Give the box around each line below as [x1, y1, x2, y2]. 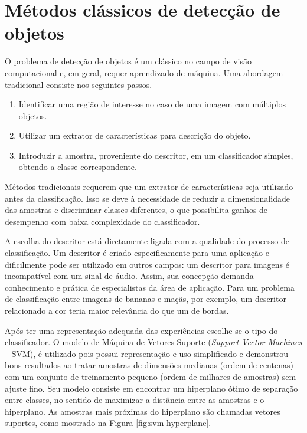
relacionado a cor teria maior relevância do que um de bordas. [5, 304, 229, 316]
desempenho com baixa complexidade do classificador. [5, 215, 200, 227]
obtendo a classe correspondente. [18, 160, 137, 173]
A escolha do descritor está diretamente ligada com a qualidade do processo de [5, 235, 289, 247]
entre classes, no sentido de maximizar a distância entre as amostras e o [5, 393, 264, 406]
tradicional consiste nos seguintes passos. [5, 78, 152, 90]
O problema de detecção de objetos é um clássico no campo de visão [5, 55, 252, 67]
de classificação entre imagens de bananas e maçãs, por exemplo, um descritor [5, 293, 286, 305]
